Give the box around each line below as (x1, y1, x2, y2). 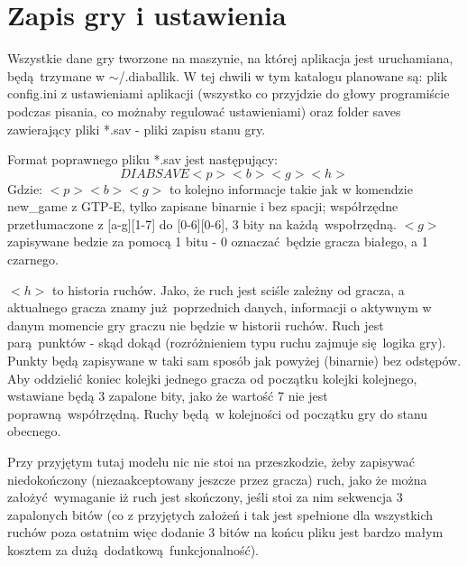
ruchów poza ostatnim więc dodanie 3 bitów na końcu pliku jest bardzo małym (7, 523, 444, 542)
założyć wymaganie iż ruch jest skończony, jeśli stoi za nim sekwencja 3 (7, 487, 403, 506)
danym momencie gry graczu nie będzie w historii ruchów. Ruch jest (7, 315, 384, 334)
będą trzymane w (7, 66, 105, 85)
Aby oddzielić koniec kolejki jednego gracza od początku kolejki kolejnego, (7, 368, 417, 387)
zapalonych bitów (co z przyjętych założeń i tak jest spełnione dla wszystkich (7, 505, 434, 524)
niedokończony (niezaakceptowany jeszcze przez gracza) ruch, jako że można (7, 469, 427, 488)
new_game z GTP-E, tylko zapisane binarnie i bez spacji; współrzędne (7, 197, 398, 216)
